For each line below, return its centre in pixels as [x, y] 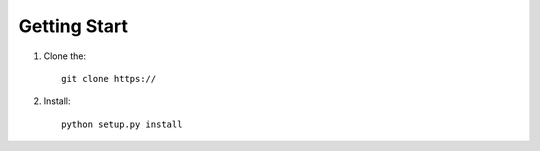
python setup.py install [122, 124]
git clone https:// [109, 78]
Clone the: [65, 56]
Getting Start [73, 26]
